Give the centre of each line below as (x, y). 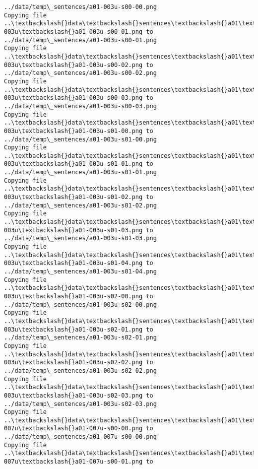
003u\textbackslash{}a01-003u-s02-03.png (73, 395)
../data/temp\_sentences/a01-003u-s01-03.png (80, 238)
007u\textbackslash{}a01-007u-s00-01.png (73, 462)
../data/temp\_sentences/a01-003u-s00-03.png (80, 106)
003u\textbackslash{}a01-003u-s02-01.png (73, 329)
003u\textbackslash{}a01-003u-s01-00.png (73, 131)
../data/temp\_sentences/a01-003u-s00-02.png (80, 73)
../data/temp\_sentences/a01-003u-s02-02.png (80, 370)
